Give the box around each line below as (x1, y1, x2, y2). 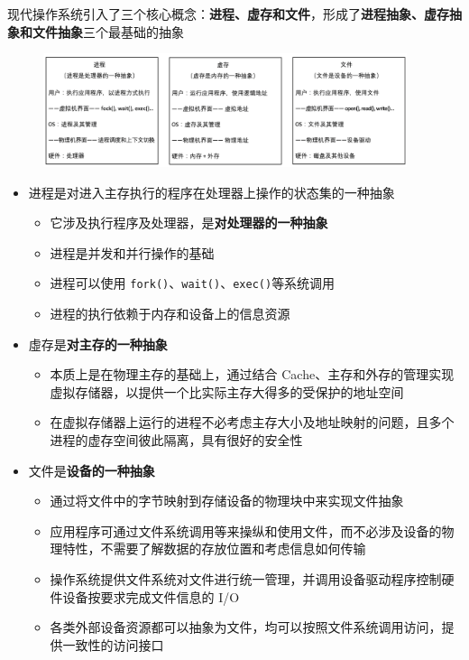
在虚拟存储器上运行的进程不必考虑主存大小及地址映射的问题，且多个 (50, 413, 455, 432)
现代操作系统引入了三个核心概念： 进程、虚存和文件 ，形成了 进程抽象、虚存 (7, 5, 449, 23)
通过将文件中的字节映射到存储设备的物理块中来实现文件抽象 (50, 491, 404, 510)
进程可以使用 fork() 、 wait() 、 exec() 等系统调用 (50, 274, 336, 293)
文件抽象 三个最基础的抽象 (32, 22, 184, 41)
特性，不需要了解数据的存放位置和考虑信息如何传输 (62, 539, 366, 558)
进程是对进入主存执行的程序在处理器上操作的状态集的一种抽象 (28, 182, 395, 201)
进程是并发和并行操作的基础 (50, 243, 215, 262)
